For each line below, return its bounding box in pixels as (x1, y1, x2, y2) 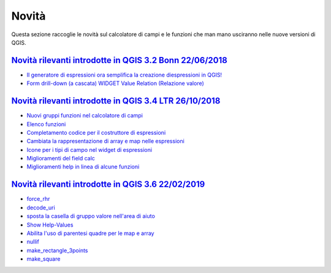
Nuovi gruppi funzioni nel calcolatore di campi (26, 112, 143, 119)
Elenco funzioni (26, 120, 66, 128)
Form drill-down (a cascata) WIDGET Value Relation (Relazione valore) (26, 80, 205, 87)
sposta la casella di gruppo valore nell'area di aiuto (26, 212, 156, 220)
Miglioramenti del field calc (26, 155, 95, 162)
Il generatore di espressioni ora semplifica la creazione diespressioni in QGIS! (26, 71, 223, 78)
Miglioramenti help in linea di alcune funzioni (26, 163, 140, 171)
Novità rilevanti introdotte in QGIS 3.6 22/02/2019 (11, 179, 205, 190)
